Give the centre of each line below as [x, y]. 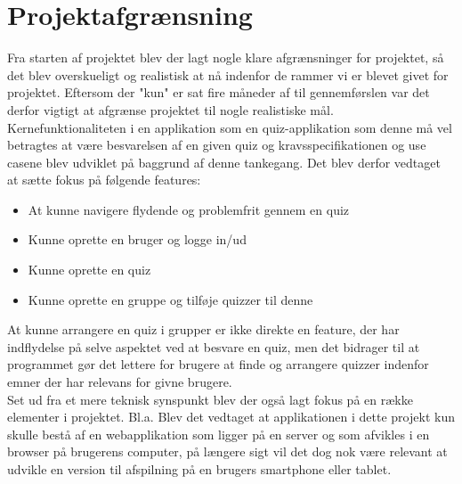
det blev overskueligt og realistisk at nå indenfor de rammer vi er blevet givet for [228, 74]
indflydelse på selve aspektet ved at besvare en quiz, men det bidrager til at [214, 346]
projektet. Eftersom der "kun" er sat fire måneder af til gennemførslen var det [219, 92]
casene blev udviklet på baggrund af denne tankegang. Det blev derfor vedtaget [224, 162]
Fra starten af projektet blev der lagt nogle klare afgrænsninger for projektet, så [226, 57]
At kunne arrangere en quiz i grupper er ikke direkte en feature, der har [203, 329]
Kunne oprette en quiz [89, 270]
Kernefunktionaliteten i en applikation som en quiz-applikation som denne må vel [230, 127]
